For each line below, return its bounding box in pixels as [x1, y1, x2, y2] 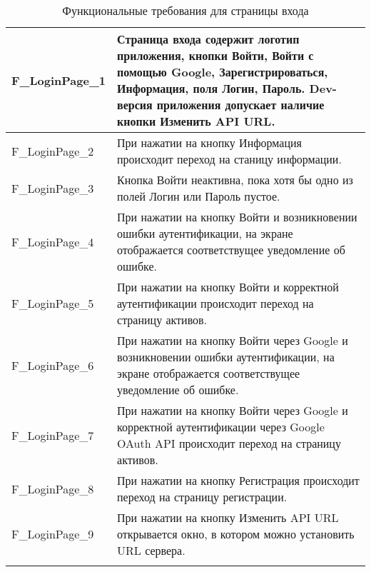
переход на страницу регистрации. [117, 488, 288, 505]
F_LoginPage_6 [11, 356, 94, 373]
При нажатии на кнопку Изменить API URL [117, 509, 339, 526]
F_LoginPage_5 [11, 295, 94, 311]
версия [117, 96, 153, 113]
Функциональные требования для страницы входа [62, 2, 309, 19]
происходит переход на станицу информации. [117, 151, 342, 167]
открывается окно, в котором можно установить [117, 526, 355, 542]
